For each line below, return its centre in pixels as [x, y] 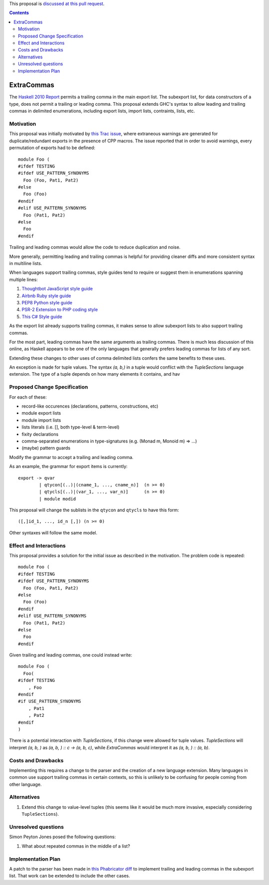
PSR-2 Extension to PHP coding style [60, 310]
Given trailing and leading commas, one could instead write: [70, 655]
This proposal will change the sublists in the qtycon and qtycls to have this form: [94, 510]
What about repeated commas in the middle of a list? [76, 846]
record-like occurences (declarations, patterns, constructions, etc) [90, 406]
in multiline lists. [26, 263]
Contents [19, 13]
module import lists [41, 420]
